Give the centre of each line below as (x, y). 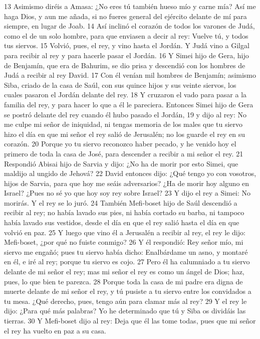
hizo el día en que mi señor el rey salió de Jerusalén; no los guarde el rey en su (124, 134)
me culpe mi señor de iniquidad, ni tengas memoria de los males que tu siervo (123, 124)
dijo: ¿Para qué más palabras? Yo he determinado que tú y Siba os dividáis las (125, 311)
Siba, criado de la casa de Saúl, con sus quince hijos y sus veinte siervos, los (120, 84)
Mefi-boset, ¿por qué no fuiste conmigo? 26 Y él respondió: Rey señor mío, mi (124, 242)
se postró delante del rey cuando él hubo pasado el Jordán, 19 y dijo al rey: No (125, 114)
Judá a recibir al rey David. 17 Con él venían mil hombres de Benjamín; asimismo (130, 75)
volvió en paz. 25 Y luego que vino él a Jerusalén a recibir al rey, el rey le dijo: (125, 232)
